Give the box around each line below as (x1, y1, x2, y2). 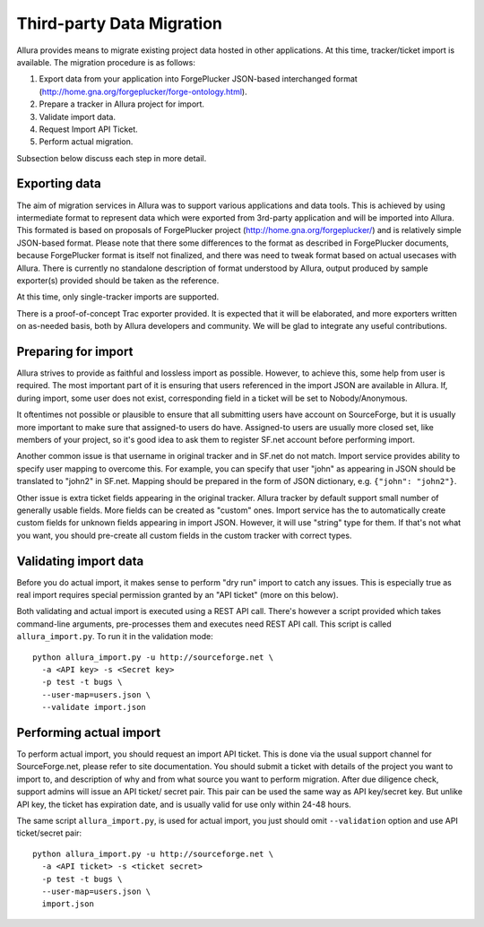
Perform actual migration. (39, 136, 134, 147)
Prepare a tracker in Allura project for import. (39, 99, 205, 109)
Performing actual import (16, 724, 161, 740)
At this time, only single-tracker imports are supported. (16, 291, 220, 302)
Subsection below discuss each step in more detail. (16, 152, 207, 163)
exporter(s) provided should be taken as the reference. (16, 274, 220, 286)
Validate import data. (39, 111, 117, 122)
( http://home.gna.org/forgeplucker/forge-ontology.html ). (39, 86, 247, 97)
